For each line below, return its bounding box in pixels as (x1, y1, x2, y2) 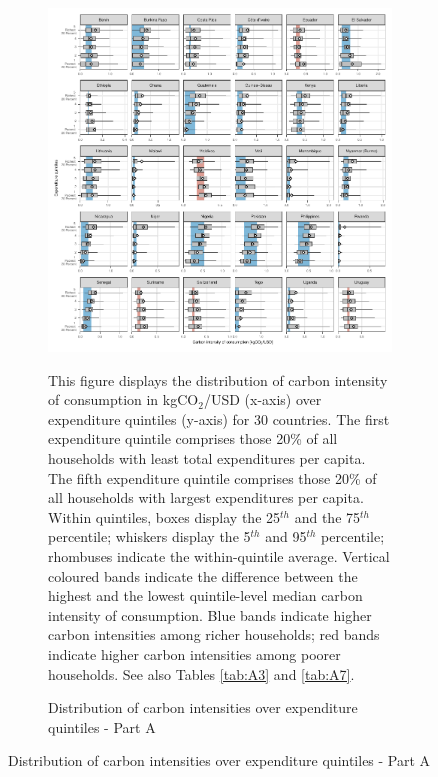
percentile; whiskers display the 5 (48, 526, 251, 547)
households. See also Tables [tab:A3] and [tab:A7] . (48, 663, 355, 684)
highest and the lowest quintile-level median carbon (48, 585, 363, 606)
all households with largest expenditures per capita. (48, 487, 364, 508)
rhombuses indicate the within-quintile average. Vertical (48, 545, 390, 566)
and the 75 (294, 506, 361, 527)
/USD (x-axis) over (203, 389, 322, 410)
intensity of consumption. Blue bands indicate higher (48, 604, 372, 625)
